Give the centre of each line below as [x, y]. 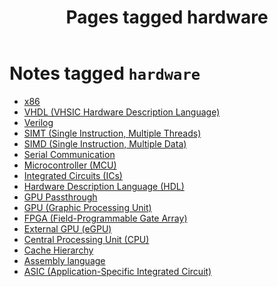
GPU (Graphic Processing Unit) [87, 207]
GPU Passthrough [60, 197]
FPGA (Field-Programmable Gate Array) [105, 218]
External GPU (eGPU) [67, 228]
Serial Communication [69, 154]
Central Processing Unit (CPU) [86, 239]
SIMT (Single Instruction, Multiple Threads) [112, 133]
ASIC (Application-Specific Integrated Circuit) [117, 271]
